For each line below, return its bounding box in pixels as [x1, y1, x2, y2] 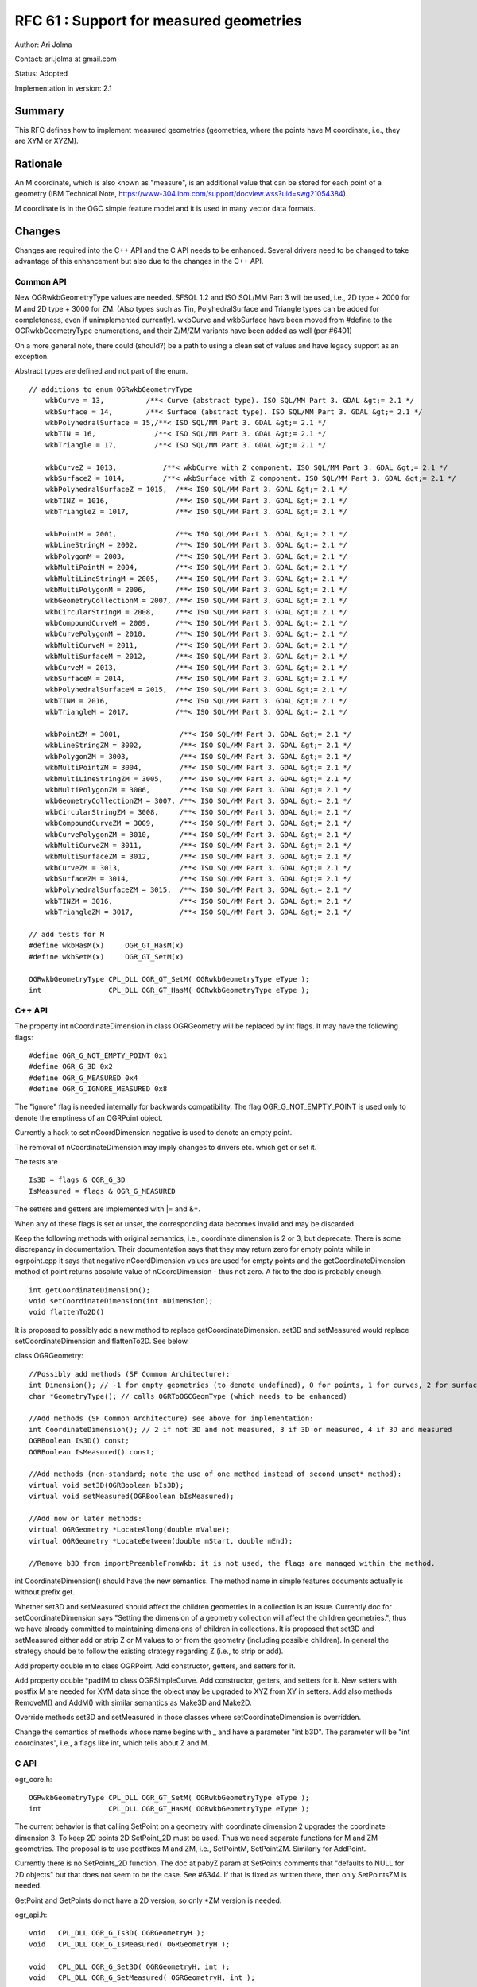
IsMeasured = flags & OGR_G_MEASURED [29, 1187, 176, 1195]
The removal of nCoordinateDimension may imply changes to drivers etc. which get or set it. [14, 1142, 317, 1152]
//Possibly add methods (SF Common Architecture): [29, 1369, 231, 1378]
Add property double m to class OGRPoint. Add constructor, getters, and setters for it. [14, 1661, 296, 1671]
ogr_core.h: [14, 1775, 52, 1784]
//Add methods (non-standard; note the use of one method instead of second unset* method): [29, 1470, 402, 1478]
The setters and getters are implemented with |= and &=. [14, 1204, 200, 1214]
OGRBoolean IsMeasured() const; [29, 1447, 155, 1456]
